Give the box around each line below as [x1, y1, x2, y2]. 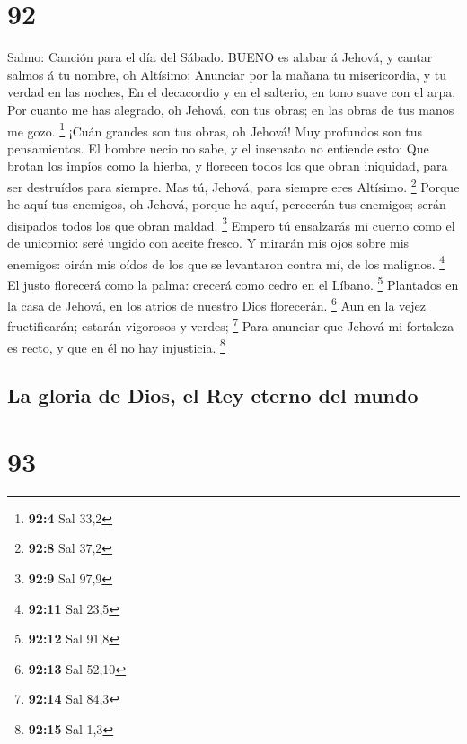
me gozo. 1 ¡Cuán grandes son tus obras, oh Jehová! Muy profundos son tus [7, 118, 423, 140]
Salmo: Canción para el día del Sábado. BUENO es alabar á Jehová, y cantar [7, 48, 433, 66]
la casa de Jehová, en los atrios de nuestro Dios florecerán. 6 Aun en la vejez [7, 293, 426, 314]
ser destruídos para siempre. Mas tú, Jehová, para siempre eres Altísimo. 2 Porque [7, 174, 460, 196]
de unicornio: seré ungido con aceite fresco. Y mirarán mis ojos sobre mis [7, 233, 410, 252]
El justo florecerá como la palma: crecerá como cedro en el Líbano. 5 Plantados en [7, 272, 459, 293]
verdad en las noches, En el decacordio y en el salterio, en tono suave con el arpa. [7, 83, 456, 101]
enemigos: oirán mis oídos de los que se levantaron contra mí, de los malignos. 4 [7, 251, 445, 273]
